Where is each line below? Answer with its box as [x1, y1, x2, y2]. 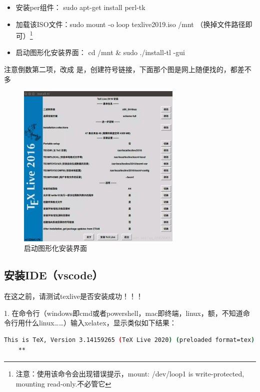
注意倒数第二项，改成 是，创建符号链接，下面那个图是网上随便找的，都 [4, 64, 237, 75]
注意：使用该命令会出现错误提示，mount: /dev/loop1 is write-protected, [15, 368, 244, 379]
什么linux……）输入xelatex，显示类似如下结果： [24, 317, 176, 328]
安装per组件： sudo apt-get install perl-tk [15, 2, 145, 12]
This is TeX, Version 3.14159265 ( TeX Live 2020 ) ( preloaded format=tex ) [4, 336, 255, 343]
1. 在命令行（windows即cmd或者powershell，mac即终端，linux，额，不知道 [4, 307, 243, 318]
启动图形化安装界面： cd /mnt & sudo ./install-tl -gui [15, 47, 185, 58]
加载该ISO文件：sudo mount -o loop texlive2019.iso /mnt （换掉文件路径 [15, 19, 245, 29]
